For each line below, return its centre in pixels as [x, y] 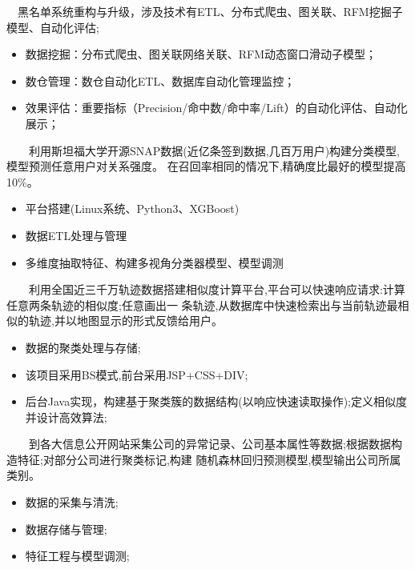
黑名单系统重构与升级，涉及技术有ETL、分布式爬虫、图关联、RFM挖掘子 [210, 11]
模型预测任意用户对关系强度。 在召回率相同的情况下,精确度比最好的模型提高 [206, 166]
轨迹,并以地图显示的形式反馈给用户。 [125, 321]
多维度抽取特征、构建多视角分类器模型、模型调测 [154, 262]
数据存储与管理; [66, 529]
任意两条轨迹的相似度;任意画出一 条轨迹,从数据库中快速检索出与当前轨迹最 [202, 305]
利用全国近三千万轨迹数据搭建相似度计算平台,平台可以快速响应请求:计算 [217, 289]
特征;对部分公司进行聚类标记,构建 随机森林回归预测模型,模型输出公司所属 [209, 459]
